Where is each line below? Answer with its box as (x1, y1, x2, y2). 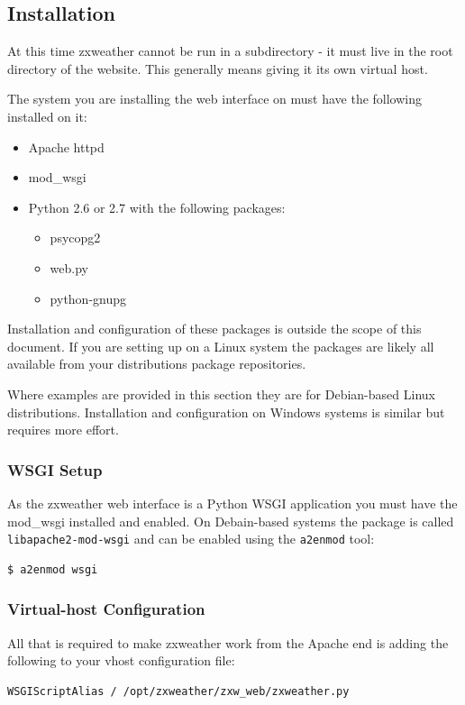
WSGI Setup (7, 458, 103, 481)
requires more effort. (7, 420, 119, 439)
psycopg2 (50, 228, 101, 247)
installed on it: (7, 106, 87, 125)
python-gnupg (50, 288, 127, 307)
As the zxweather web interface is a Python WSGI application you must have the (7, 493, 458, 512)
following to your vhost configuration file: (7, 651, 235, 670)
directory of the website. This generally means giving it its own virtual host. (7, 59, 428, 78)
